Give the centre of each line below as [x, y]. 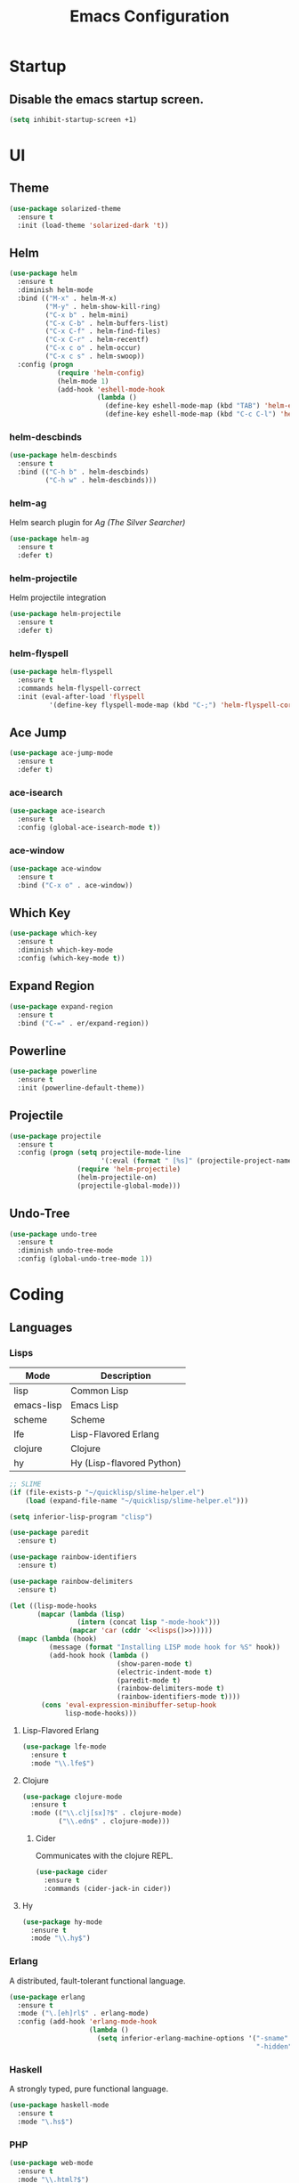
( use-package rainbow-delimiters [71, 1581]
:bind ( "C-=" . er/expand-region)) [83, 1023]
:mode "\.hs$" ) [45, 2122]
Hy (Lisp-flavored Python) [126, 1463]
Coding [37, 1295]
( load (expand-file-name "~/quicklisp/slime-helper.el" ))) [137, 1501]
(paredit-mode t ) [149, 1680]
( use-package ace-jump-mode [61, 753]
